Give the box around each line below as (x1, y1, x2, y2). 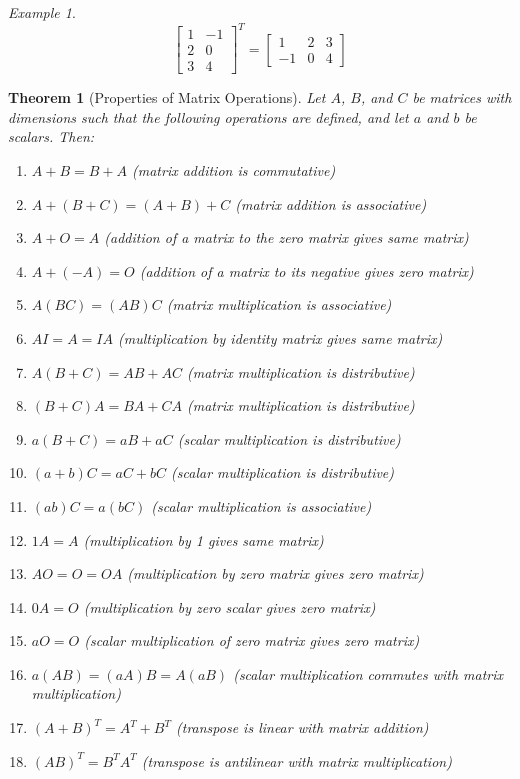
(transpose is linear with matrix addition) (176, 717, 429, 738)
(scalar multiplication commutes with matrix (233, 663, 504, 684)
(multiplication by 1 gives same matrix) (83, 529, 324, 550)
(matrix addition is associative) (235, 193, 427, 214)
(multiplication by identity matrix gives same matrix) (117, 327, 443, 348)
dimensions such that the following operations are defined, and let (8, 106, 409, 127)
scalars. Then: (8, 126, 95, 147)
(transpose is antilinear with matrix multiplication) (141, 750, 452, 771)
